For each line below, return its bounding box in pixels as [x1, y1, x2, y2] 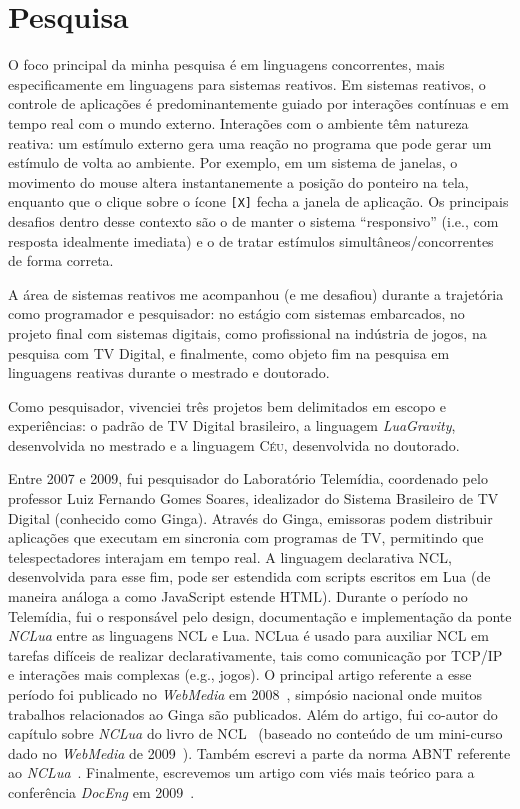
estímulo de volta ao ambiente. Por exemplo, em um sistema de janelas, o [8, 152, 458, 173]
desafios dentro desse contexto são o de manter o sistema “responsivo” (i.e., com [8, 210, 499, 231]
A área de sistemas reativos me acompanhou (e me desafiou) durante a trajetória [8, 283, 504, 304]
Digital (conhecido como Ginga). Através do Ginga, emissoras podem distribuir [8, 507, 493, 528]
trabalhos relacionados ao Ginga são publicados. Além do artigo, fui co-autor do [8, 703, 498, 724]
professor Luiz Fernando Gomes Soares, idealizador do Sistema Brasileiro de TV [8, 488, 499, 509]
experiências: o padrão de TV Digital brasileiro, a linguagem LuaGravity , [8, 415, 456, 436]
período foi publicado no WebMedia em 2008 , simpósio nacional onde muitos [8, 684, 483, 704]
